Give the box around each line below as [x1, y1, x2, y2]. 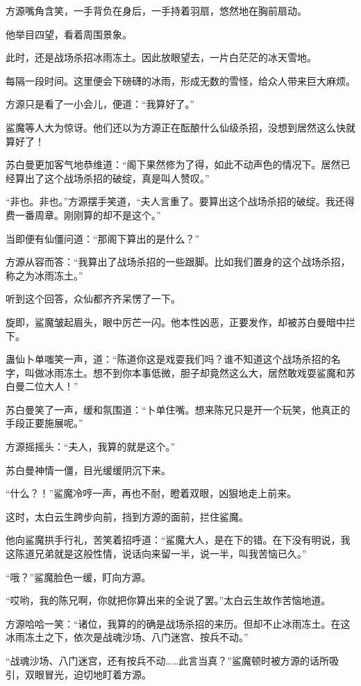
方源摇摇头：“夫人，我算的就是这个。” [6, 439, 176, 454]
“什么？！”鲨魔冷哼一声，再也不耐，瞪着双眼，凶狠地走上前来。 [6, 486, 297, 500]
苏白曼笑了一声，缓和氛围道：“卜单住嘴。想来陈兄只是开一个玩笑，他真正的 [6, 402, 351, 416]
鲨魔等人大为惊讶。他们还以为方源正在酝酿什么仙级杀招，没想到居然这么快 [6, 120, 346, 134]
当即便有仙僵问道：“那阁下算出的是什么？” [6, 231, 200, 245]
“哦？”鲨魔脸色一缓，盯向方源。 [6, 569, 151, 584]
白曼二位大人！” [6, 379, 78, 393]
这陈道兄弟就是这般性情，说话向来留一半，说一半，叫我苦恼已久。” [6, 546, 307, 561]
